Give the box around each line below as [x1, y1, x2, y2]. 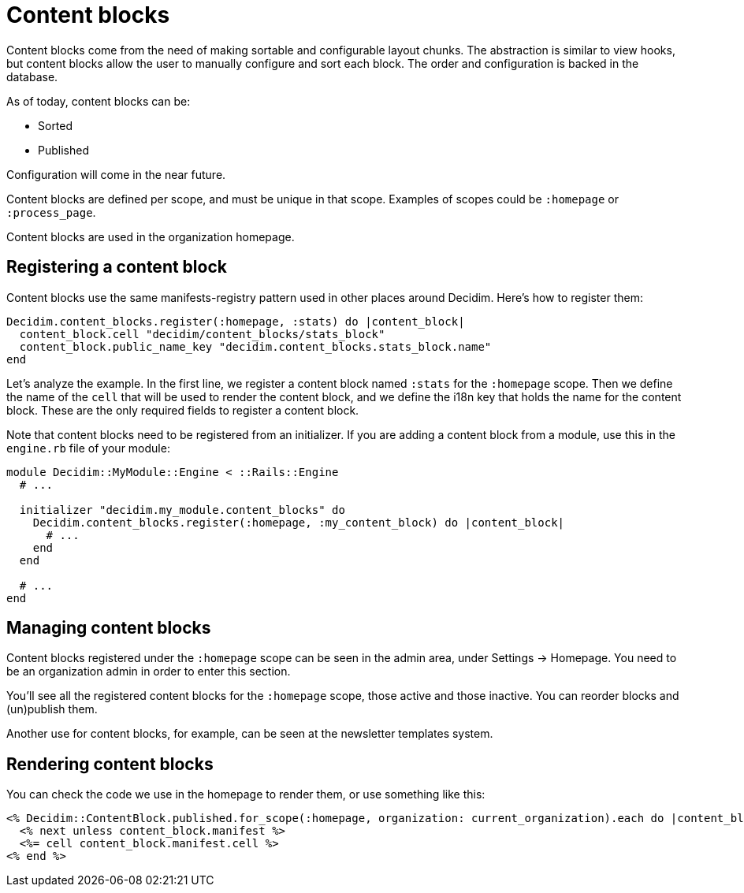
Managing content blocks [6, 618, 211, 638]
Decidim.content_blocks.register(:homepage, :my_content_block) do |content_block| [32, 515, 565, 529]
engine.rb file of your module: [6, 441, 170, 455]
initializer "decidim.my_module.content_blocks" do [19, 503, 345, 516]
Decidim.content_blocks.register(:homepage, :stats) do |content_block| [6, 314, 465, 328]
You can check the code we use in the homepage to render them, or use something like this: [6, 787, 485, 802]
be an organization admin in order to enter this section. [6, 664, 291, 679]
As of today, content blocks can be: [6, 94, 191, 108]
